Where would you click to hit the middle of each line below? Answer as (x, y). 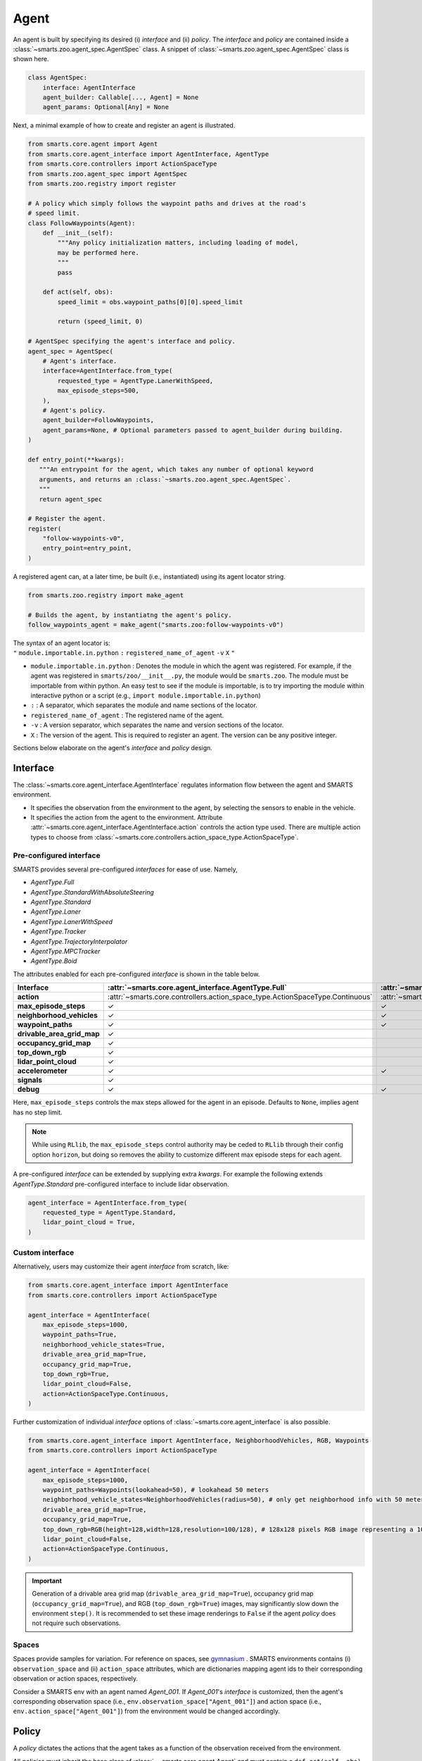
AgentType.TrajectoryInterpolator (79, 941)
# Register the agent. (67, 519)
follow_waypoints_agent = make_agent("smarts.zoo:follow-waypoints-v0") (156, 624)
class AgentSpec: (58, 78)
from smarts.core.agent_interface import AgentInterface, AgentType (148, 154)
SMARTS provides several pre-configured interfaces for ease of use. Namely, (126, 869)
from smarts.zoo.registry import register (102, 184)
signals (30, 1080)
